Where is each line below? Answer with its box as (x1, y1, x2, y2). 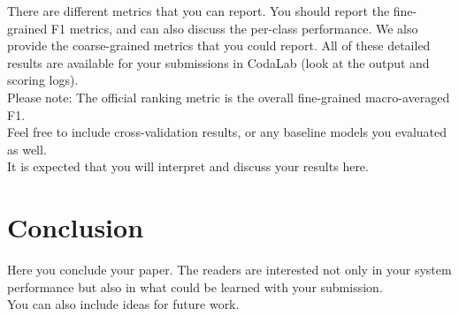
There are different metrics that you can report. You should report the (7, 2, 390, 19)
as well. (7, 139, 47, 158)
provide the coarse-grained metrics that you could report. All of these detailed (7, 36, 431, 55)
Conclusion (7, 209, 144, 245)
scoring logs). (7, 71, 79, 89)
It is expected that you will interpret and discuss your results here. (7, 157, 369, 176)
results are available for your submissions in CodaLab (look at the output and (7, 53, 430, 71)
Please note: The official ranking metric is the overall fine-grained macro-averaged (7, 87, 450, 106)
